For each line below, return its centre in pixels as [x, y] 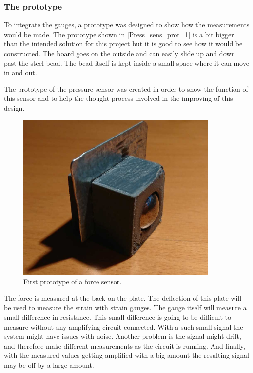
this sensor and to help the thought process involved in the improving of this [118, 98]
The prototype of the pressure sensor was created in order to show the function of [126, 88]
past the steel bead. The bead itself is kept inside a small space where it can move [126, 63]
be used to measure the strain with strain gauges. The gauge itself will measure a [125, 307]
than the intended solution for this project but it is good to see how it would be [123, 44]
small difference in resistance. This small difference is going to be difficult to [118, 317]
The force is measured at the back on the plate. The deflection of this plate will [123, 298]
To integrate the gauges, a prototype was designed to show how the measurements [127, 25]
